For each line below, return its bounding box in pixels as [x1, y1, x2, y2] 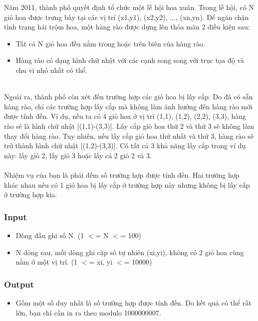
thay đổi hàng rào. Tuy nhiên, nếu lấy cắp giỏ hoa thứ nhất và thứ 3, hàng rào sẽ [4, 130, 254, 141]
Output [4, 278, 34, 290]
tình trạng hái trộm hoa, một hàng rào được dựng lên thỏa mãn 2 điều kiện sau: [4, 21, 250, 32]
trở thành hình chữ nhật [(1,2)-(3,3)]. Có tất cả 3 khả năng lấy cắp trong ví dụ [4, 140, 246, 151]
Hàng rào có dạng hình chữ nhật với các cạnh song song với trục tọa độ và [15, 55, 244, 65]
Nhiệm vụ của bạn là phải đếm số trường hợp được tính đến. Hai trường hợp [4, 169, 240, 180]
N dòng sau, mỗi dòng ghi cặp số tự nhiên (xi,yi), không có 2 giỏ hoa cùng [15, 247, 244, 257]
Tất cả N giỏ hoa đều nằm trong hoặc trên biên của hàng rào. [15, 38, 205, 48]
